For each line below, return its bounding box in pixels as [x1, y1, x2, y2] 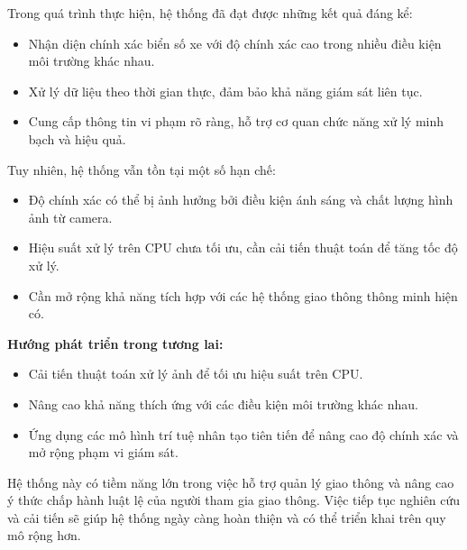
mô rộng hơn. [7, 526, 81, 545]
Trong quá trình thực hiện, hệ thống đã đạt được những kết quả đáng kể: [7, 4, 413, 22]
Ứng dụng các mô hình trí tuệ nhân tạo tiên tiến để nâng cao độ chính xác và [28, 425, 459, 444]
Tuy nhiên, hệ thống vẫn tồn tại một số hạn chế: [7, 160, 276, 179]
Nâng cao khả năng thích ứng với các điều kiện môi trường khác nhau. [28, 394, 418, 413]
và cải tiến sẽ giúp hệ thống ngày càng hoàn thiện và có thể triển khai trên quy [7, 508, 446, 527]
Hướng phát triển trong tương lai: [7, 334, 224, 353]
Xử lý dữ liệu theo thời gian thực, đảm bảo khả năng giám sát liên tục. [28, 81, 423, 100]
